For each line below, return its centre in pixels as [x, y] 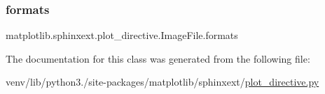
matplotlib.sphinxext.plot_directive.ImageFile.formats [122, 35]
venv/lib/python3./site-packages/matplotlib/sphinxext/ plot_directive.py [162, 82]
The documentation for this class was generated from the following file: [158, 58]
